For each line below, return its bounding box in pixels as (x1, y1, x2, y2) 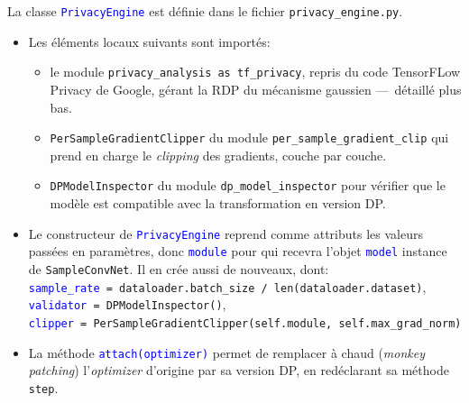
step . (28, 378, 59, 397)
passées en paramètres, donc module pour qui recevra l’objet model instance (28, 242, 447, 261)
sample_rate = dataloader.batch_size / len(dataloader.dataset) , (28, 277, 427, 296)
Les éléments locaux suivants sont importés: (28, 32, 271, 50)
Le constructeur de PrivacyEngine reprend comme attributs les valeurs (28, 224, 423, 243)
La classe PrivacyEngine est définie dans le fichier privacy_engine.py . (7, 2, 403, 20)
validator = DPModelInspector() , (28, 295, 226, 314)
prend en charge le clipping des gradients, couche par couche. (50, 145, 387, 164)
